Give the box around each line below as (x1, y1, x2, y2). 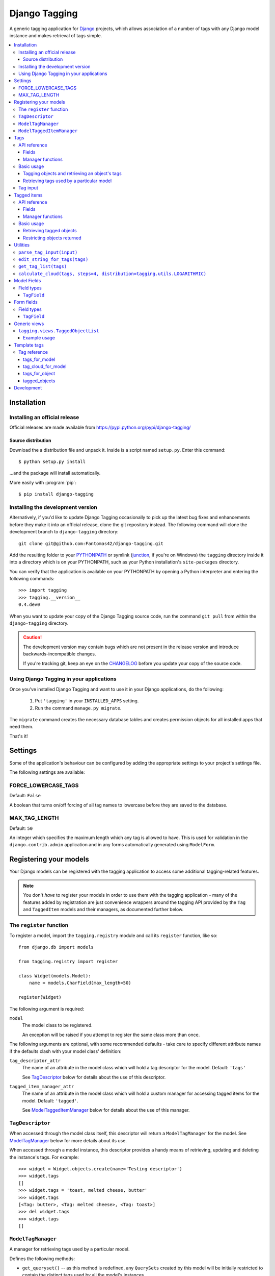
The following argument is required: (9, 1005, 85, 1012)
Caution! (23, 634, 42, 641)
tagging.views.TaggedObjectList (18, 328, 99, 334)
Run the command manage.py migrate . (35, 705, 122, 711)
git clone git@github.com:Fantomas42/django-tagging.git (18, 541, 164, 546)
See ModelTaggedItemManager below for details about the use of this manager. (22, 1107, 190, 1113)
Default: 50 (9, 825, 33, 831)
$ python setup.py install (18, 459, 86, 464)
